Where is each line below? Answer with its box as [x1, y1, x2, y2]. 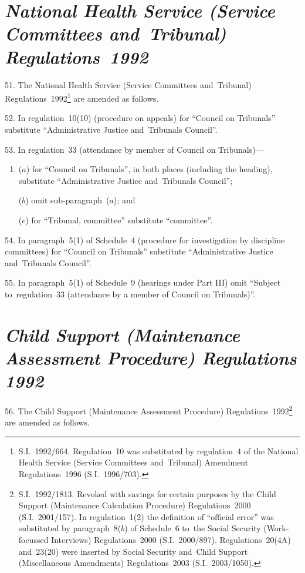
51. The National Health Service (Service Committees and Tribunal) [5, 78, 252, 91]
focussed [18, 533, 49, 545]
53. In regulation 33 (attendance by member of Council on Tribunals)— [5, 143, 264, 155]
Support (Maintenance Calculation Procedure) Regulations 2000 [18, 499, 251, 511]
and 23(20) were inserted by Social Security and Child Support [18, 545, 248, 557]
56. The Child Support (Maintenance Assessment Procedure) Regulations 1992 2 [5, 403, 293, 417]
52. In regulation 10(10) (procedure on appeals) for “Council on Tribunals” [5, 112, 276, 124]
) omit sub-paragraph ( [25, 194, 110, 206]
